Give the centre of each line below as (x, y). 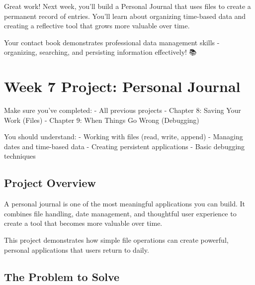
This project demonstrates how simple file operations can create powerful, (116, 240)
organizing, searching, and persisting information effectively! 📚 (100, 52)
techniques (20, 156)
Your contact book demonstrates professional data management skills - (112, 42)
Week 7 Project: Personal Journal (122, 86)
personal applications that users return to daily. (77, 249)
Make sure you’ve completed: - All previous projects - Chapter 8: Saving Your (123, 110)
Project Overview (50, 183)
